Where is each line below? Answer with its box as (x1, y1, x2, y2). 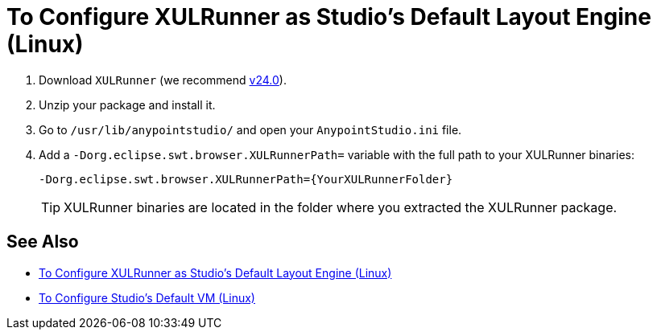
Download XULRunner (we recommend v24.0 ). (39, 72, 287, 87)
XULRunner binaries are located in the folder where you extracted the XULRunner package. (64, 199, 618, 215)
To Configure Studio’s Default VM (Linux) (39, 290, 255, 305)
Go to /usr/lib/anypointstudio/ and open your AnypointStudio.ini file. (39, 122, 462, 137)
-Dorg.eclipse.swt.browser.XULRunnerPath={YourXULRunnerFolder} (39, 172, 453, 186)
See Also (6, 232, 79, 252)
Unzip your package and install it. (39, 97, 216, 112)
